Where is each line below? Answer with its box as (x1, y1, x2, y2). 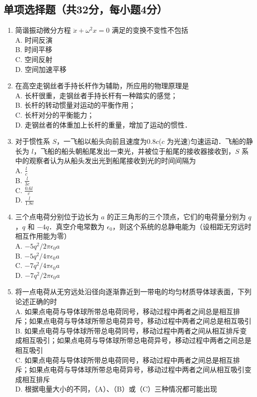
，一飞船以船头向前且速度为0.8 (57, 136, 156, 146)
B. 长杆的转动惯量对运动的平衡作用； (15, 100, 136, 110)
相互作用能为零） (15, 231, 71, 241)
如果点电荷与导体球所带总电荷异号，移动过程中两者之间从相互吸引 (29, 364, 245, 375)
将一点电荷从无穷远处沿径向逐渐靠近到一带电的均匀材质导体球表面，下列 (15, 286, 252, 297)
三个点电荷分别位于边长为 (15, 211, 99, 222)
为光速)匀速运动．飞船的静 (167, 136, 253, 146)
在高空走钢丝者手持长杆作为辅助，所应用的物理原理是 (15, 80, 189, 91)
